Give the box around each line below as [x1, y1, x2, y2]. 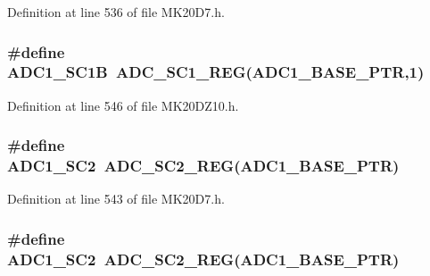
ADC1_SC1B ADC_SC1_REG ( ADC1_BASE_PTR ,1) [7, 61, 425, 83]
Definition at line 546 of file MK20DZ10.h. [7, 96, 239, 114]
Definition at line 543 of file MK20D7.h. [7, 189, 225, 208]
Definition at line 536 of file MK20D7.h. [7, 3, 225, 21]
